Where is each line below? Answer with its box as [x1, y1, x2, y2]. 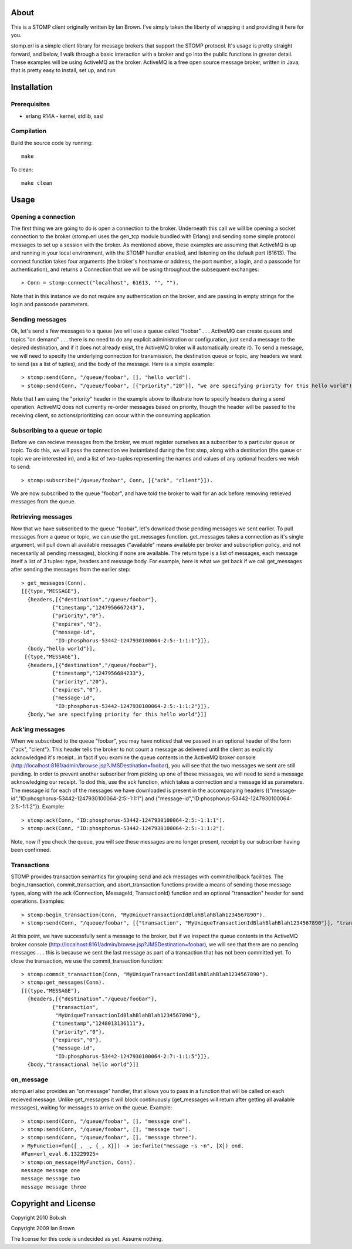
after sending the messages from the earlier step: [11, 566, 131, 573]
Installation [11, 82, 53, 92]
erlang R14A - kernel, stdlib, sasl [25, 112, 104, 120]
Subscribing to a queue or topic [11, 426, 103, 434]
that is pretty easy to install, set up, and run [11, 67, 116, 74]
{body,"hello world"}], [27, 645, 96, 652]
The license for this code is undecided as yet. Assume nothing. [11, 1236, 164, 1243]
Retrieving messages [11, 513, 73, 521]
